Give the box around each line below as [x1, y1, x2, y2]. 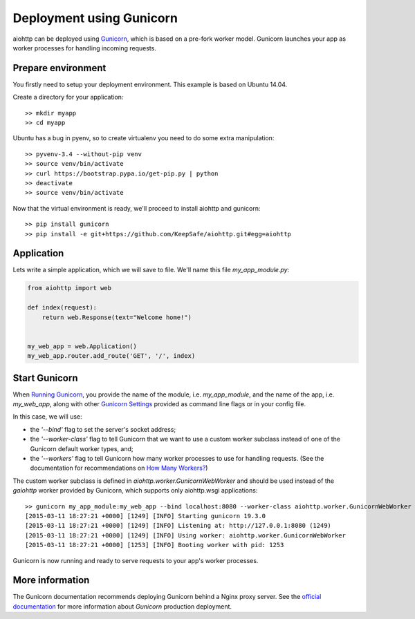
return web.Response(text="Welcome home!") [41, 313, 192, 321]
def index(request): [27, 304, 97, 312]
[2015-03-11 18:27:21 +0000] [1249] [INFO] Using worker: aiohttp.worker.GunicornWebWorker [25, 531, 346, 539]
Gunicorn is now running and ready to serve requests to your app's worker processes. [12, 556, 259, 564]
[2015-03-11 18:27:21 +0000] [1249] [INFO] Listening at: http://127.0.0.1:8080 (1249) [25, 522, 332, 530]
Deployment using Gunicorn [12, 10, 178, 26]
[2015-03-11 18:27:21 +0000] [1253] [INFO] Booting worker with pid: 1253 [25, 541, 284, 549]
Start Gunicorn [12, 372, 78, 383]
